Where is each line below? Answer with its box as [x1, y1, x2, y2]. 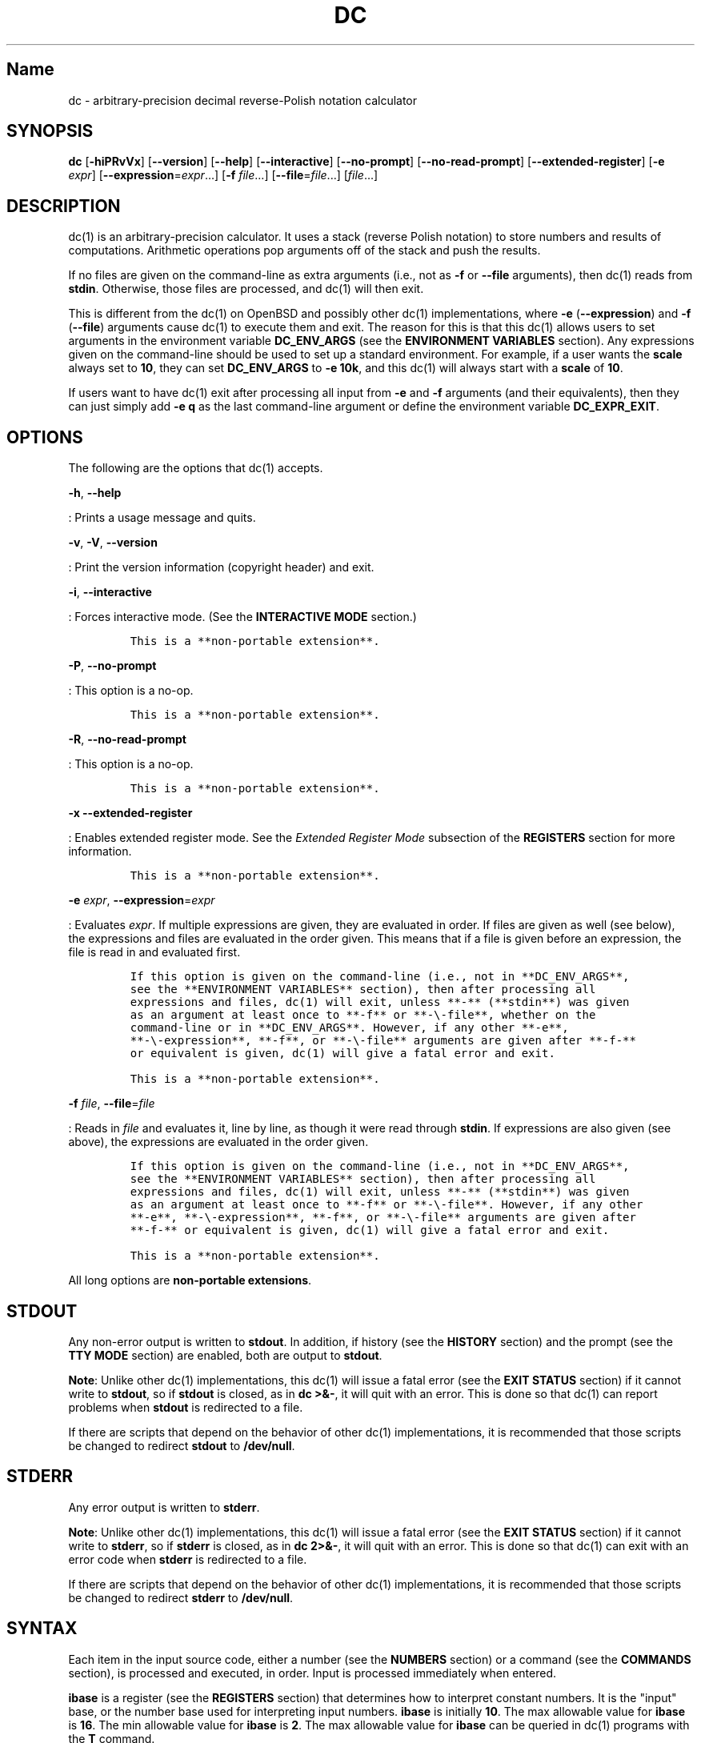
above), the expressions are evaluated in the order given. [68, 1135, 369, 1149]
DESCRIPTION [6, 195, 121, 216]
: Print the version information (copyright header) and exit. [68, 560, 375, 575]
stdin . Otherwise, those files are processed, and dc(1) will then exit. [68, 282, 424, 296]
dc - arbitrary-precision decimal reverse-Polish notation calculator [68, 93, 418, 107]
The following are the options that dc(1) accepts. [68, 461, 323, 475]
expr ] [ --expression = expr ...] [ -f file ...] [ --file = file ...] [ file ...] [68, 168, 379, 182]
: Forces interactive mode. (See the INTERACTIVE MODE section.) [68, 610, 417, 624]
